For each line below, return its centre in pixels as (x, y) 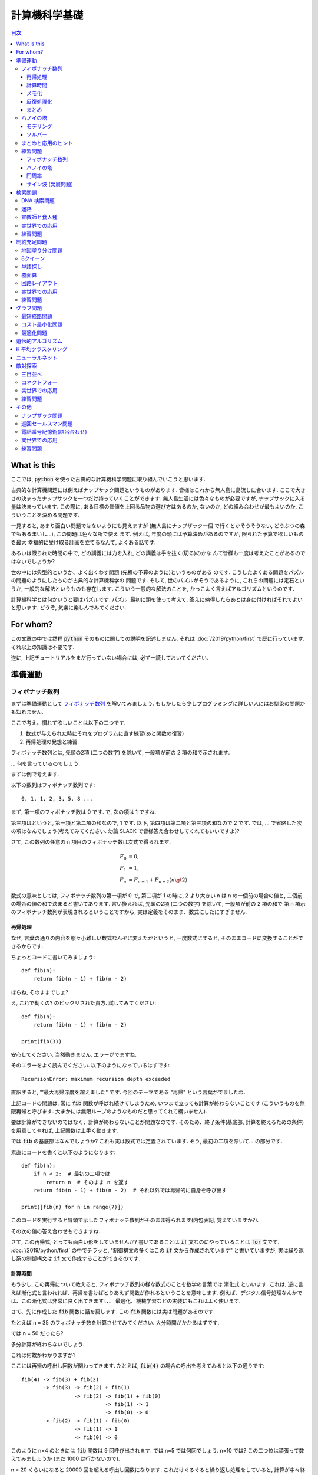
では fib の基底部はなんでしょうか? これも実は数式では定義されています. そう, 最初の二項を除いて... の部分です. (147, 1141)
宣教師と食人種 (39, 217)
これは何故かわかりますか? (43, 1355)
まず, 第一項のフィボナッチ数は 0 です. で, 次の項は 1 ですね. (83, 812)
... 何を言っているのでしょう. (46, 763)
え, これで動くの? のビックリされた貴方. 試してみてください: (83, 1003)
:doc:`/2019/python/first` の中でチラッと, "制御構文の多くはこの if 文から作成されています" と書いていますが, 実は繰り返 (158, 1250)
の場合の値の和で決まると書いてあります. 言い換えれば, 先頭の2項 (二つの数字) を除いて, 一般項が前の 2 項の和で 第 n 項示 (158, 904)
